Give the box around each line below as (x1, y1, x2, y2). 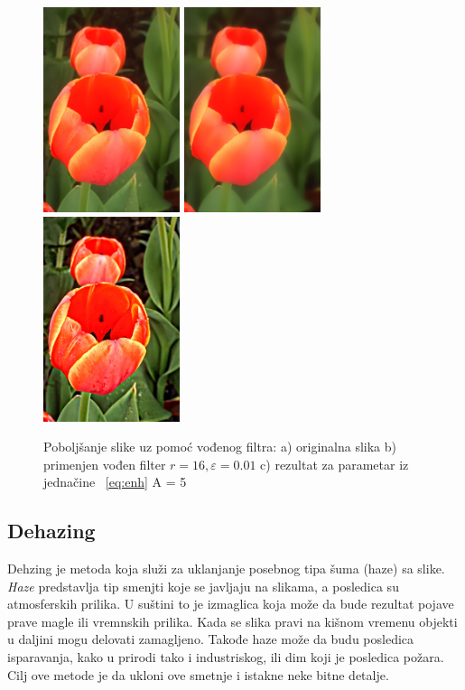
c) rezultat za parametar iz (260, 454, 409, 473)
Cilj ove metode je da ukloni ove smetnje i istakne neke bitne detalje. (7, 665, 389, 684)
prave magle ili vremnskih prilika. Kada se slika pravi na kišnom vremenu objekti (7, 611, 458, 630)
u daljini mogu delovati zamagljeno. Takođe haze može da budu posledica (7, 629, 414, 648)
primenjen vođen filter (43, 454, 166, 473)
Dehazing (7, 517, 96, 545)
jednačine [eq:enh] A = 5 (43, 472, 187, 491)
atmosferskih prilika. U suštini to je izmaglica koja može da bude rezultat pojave (7, 594, 454, 613)
